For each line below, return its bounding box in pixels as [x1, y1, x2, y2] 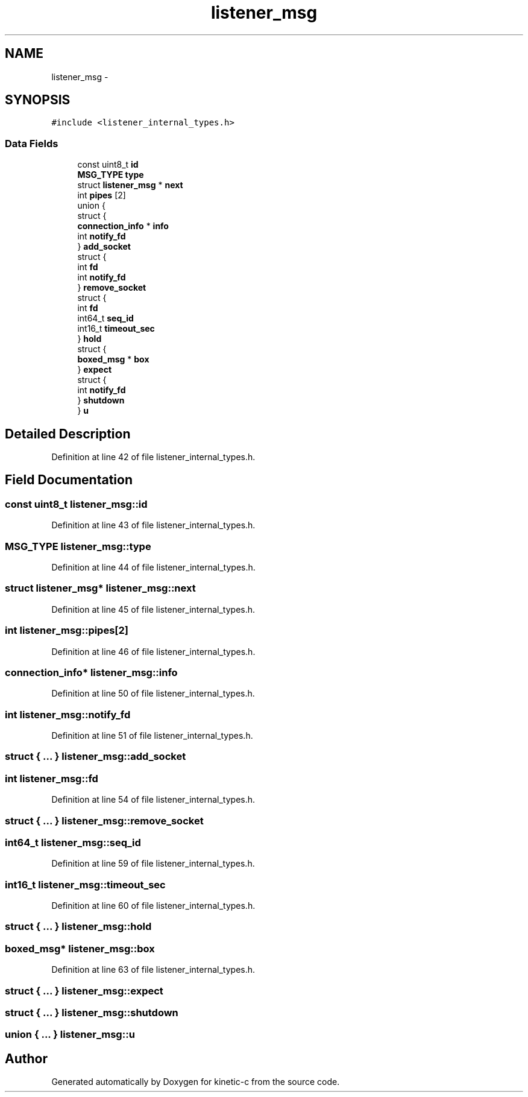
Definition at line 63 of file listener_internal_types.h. [51, 964, 256, 975]
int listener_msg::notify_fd [5, 708, 131, 721]
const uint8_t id [77, 159, 139, 170]
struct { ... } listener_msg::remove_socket [5, 814, 204, 827]
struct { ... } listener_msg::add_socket [5, 750, 186, 763]
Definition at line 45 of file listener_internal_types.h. [51, 604, 256, 615]
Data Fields [5, 137, 58, 150]
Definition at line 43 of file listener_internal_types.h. [51, 520, 256, 531]
